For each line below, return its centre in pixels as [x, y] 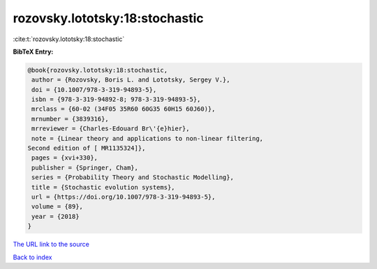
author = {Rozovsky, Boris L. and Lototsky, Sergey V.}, [131, 80]
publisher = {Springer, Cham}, [85, 168]
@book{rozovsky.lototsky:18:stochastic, [97, 70]
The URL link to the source [51, 245]
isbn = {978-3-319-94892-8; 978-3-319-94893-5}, [116, 100]
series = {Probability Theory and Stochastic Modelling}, [133, 177]
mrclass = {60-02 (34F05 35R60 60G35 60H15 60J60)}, [124, 109]
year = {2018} [56, 216]
